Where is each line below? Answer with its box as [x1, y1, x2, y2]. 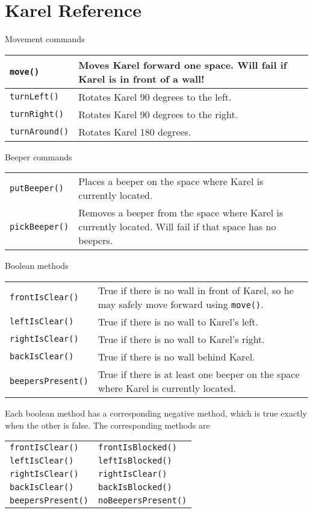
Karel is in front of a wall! [78, 71, 205, 86]
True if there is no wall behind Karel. [98, 349, 255, 364]
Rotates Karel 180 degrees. [78, 124, 191, 139]
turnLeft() [10, 92, 59, 102]
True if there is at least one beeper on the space [98, 367, 300, 381]
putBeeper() [10, 183, 64, 194]
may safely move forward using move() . [98, 297, 264, 311]
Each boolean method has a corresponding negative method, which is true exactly [5, 406, 307, 419]
